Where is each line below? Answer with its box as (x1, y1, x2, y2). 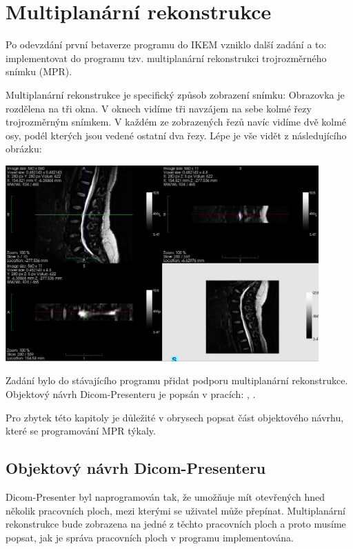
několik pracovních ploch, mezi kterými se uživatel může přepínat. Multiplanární (6, 503, 345, 517)
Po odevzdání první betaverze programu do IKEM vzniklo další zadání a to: (6, 37, 327, 52)
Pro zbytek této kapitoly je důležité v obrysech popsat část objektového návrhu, (6, 410, 344, 424)
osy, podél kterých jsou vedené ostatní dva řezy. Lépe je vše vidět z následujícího (6, 128, 347, 142)
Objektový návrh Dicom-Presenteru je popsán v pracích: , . (6, 387, 256, 401)
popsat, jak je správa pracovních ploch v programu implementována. (6, 530, 294, 544)
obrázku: (6, 141, 42, 156)
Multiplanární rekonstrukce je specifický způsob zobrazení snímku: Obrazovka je (6, 87, 345, 101)
